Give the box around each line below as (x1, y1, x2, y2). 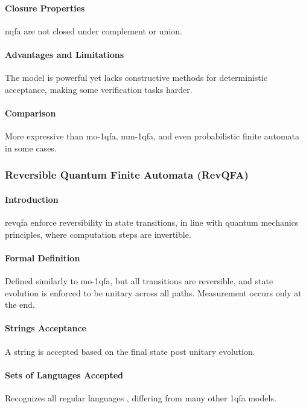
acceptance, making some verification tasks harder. (5, 83, 193, 95)
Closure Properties (5, 1, 85, 14)
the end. (5, 298, 35, 311)
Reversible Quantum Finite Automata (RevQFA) (5, 167, 249, 182)
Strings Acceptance (5, 322, 86, 334)
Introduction (5, 193, 59, 205)
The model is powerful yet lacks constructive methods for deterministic (5, 71, 267, 84)
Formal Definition (5, 251, 80, 264)
